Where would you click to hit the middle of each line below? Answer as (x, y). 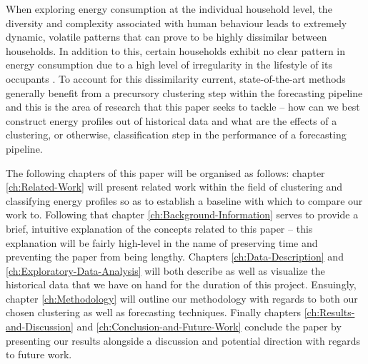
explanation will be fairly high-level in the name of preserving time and (162, 242)
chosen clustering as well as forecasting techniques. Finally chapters (154, 312)
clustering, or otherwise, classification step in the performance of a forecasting (176, 135)
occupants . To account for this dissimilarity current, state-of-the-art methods (176, 78)
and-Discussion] (40, 327)
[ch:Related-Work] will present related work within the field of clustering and (174, 187)
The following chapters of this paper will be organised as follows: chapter (165, 172)
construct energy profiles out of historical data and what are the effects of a (171, 120)
